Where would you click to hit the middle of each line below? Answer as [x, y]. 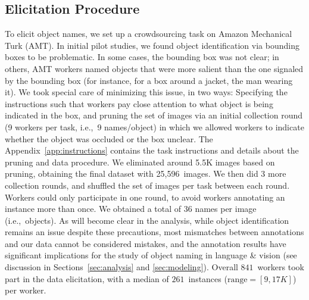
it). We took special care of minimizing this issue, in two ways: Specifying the [146, 92]
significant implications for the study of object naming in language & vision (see [151, 255]
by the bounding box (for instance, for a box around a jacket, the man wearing [149, 80]
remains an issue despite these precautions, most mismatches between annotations [154, 232]
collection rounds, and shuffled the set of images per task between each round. [147, 185]
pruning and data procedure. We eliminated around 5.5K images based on [140, 162]
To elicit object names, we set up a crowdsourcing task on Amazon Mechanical [149, 34]
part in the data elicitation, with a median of [87, 278]
